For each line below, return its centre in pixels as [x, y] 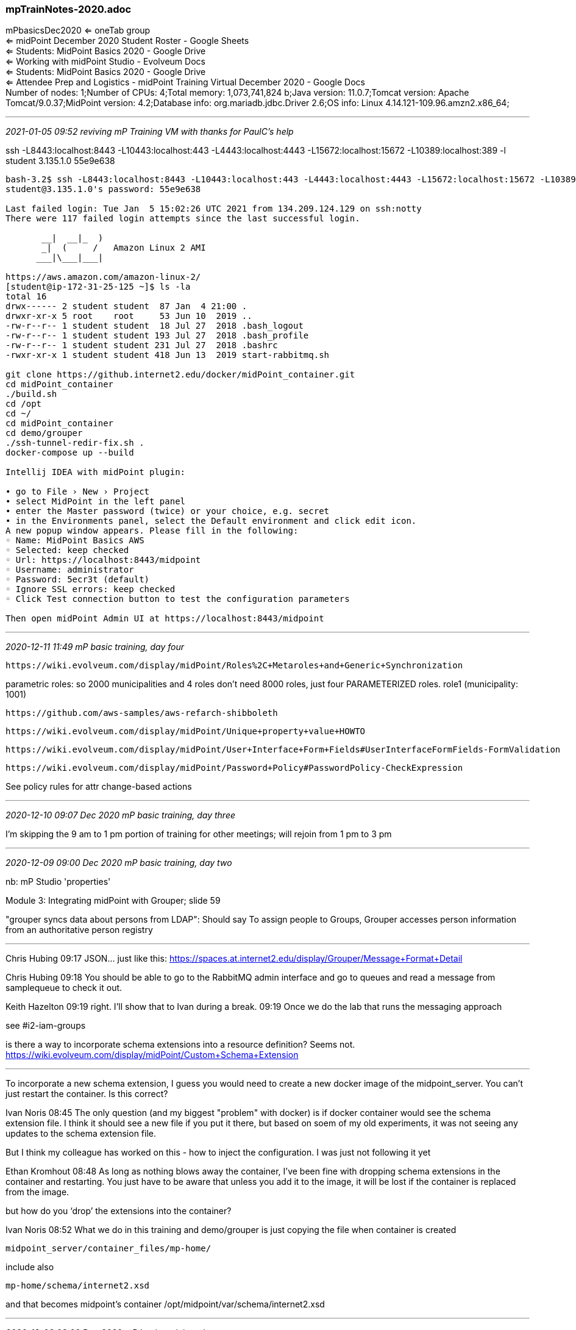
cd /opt [24, 404]
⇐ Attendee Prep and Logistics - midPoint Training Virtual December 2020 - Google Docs [185, 82]
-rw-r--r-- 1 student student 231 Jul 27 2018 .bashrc [142, 345]
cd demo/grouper [44, 433]
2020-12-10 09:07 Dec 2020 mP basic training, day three [121, 815]
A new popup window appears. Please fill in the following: [152, 531]
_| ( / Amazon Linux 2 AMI [124, 248]
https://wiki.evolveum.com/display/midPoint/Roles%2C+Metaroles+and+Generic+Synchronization [234, 666]
